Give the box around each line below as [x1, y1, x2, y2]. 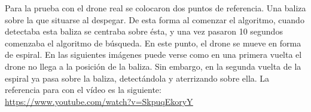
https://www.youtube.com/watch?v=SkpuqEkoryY [5, 95, 193, 107]
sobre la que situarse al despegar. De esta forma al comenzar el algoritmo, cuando [5, 13, 304, 26]
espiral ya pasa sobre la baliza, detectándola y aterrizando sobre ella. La [5, 71, 270, 84]
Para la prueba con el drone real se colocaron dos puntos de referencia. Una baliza [5, 2, 306, 14]
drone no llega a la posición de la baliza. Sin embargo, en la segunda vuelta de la [5, 60, 301, 72]
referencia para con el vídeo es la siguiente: [5, 83, 161, 96]
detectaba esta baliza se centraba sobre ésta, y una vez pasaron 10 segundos [5, 25, 283, 38]
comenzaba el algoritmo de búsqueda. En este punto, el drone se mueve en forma [5, 36, 301, 49]
